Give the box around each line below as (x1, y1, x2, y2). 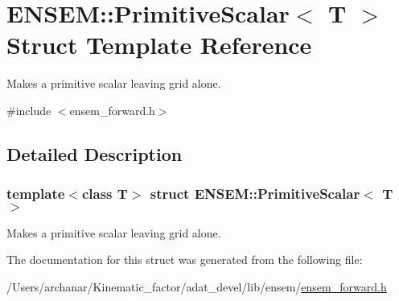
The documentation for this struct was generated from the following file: (6, 251, 363, 268)
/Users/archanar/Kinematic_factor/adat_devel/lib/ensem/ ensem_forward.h (6, 278, 387, 295)
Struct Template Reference (6, 28, 312, 61)
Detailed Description (6, 141, 183, 166)
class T (81, 183, 128, 204)
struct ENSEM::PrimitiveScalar (150, 183, 360, 204)
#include (6, 101, 51, 118)
